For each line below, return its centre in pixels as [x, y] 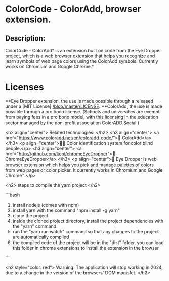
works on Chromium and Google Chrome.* [50, 67]
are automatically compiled [41, 237]
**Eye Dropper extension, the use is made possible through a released [79, 101]
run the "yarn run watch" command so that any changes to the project [86, 231]
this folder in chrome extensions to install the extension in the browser [86, 248]
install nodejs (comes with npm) [46, 205]
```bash [13, 195]
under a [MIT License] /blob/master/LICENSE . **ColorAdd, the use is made [84, 106]
